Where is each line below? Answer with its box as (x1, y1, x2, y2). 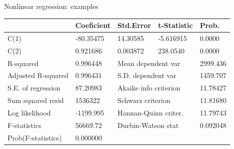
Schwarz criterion (117, 95, 170, 105)
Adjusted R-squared (7, 70, 68, 80)
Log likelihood (7, 107, 51, 117)
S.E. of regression (7, 82, 60, 93)
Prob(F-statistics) (7, 132, 62, 142)
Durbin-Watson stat (117, 119, 179, 130)
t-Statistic (158, 20, 193, 30)
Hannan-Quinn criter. (117, 107, 183, 117)
